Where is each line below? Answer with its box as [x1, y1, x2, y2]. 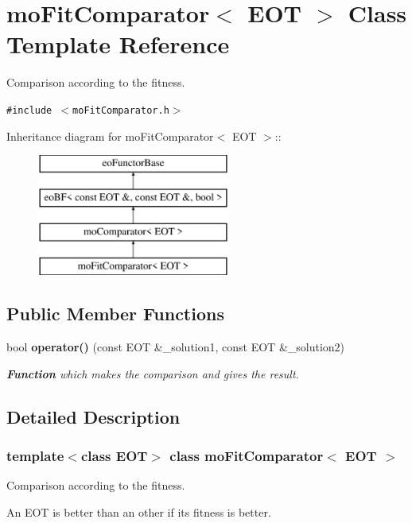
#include [6, 104, 52, 116]
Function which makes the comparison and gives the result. [6, 365, 299, 382]
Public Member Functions [6, 301, 224, 326]
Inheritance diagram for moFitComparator [6, 127, 214, 144]
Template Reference [6, 28, 230, 60]
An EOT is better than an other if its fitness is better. [6, 503, 271, 520]
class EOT [80, 446, 148, 466]
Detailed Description [6, 404, 181, 428]
